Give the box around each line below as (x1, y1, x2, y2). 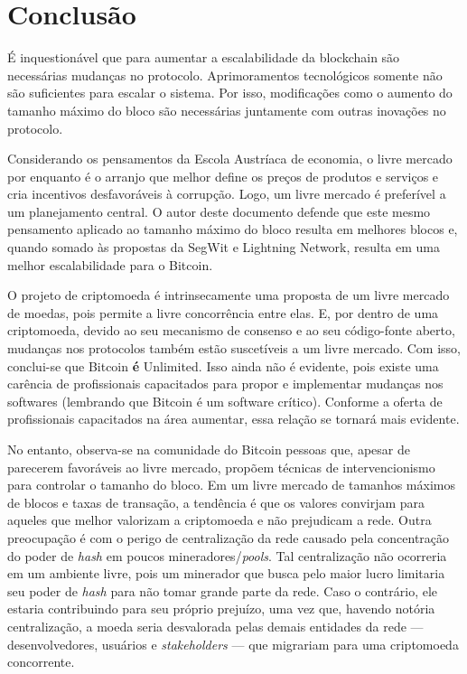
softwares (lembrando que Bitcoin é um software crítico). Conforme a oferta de (7, 391, 443, 410)
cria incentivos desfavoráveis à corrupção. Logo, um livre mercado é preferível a (7, 184, 446, 203)
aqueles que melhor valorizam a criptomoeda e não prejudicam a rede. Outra (7, 510, 432, 529)
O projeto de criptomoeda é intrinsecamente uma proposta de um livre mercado (7, 286, 450, 304)
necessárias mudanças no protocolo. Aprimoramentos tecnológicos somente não (7, 65, 443, 84)
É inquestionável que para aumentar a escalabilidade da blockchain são (7, 48, 400, 67)
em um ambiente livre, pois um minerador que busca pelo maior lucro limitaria (7, 564, 445, 583)
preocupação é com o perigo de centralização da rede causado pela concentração (7, 528, 450, 547)
